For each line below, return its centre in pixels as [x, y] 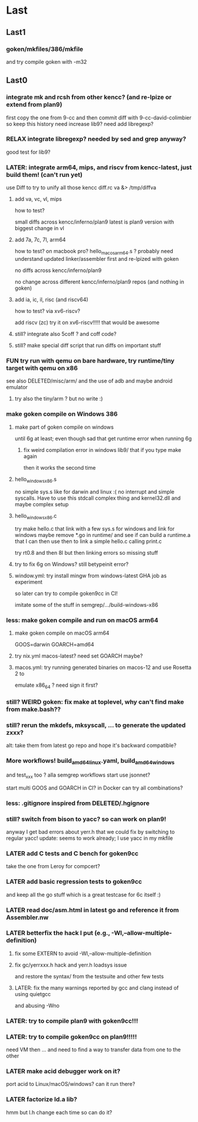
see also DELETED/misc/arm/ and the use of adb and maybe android [89, 381]
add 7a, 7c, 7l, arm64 [40, 240]
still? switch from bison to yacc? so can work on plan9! [86, 819]
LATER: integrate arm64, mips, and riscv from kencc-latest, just [99, 167]
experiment [29, 582]
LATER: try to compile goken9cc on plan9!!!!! [72, 1037]
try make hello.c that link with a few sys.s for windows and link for [95, 529]
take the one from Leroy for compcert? [53, 866]
